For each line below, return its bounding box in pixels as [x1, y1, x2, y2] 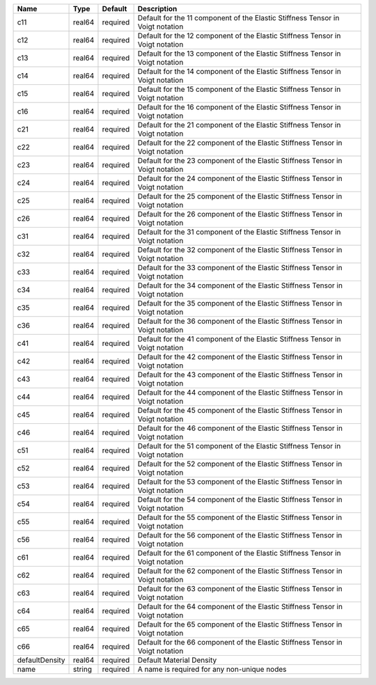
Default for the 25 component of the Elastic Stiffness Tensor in [137, 191, 343, 201]
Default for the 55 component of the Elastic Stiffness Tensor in [137, 512, 343, 522]
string [72, 665, 92, 674]
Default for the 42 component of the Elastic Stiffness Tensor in [137, 352, 343, 361]
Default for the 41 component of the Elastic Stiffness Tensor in [137, 334, 341, 344]
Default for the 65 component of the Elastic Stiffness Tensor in [137, 620, 343, 629]
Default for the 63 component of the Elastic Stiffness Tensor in [137, 584, 343, 593]
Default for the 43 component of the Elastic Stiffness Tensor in [137, 370, 343, 379]
